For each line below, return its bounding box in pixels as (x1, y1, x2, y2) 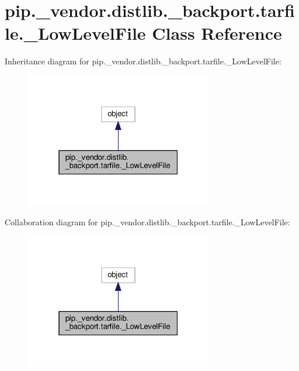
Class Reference (152, 21, 282, 45)
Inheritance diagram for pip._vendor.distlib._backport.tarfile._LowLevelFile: (5, 55, 281, 67)
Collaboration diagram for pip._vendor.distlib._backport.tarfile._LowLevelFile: (5, 215, 290, 228)
